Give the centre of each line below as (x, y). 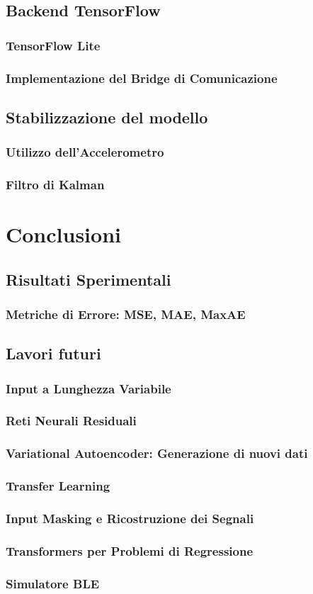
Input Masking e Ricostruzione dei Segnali (130, 519)
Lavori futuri (53, 353)
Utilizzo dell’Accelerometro (85, 152)
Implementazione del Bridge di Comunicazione (142, 78)
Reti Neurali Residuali (71, 421)
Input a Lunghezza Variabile (89, 388)
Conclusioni (63, 234)
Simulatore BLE (53, 583)
